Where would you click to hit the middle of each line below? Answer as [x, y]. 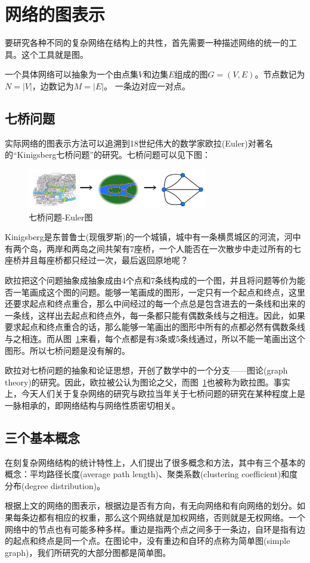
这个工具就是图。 [55, 54]
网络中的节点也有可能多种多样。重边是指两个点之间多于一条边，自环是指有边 [155, 529]
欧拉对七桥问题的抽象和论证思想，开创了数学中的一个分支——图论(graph [146, 370]
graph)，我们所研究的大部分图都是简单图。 [88, 552]
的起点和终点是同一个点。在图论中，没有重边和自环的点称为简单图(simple [148, 541]
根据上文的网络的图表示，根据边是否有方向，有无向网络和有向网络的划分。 [151, 506]
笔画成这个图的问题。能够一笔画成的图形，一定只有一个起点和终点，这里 [163, 292]
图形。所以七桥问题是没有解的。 [67, 350]
